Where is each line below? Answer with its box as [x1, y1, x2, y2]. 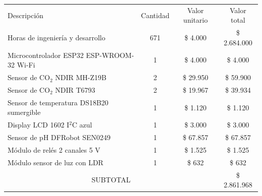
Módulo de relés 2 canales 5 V [8, 144, 101, 155]
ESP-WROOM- [86, 49, 134, 60]
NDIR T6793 [55, 84, 95, 95]
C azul [72, 119, 92, 130]
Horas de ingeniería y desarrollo [8, 32, 105, 42]
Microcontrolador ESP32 [8, 49, 84, 60]
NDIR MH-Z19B [55, 72, 107, 83]
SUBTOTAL [91, 174, 131, 185]
